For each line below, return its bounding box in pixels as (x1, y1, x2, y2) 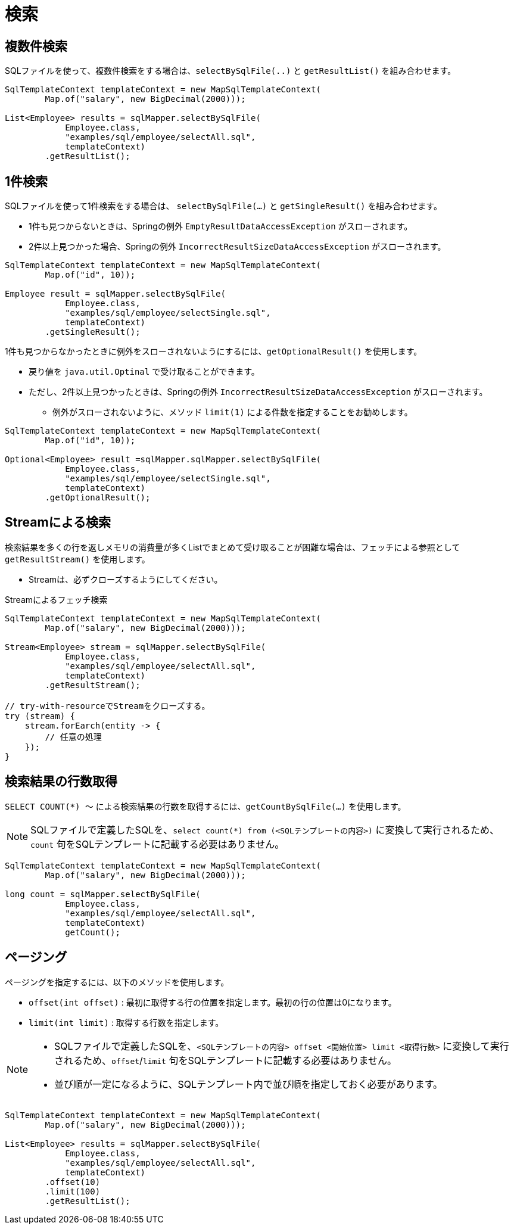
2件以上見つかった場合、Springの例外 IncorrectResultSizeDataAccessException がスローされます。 (29, 241, 446, 252)
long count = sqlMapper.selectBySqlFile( (5, 889, 201, 899)
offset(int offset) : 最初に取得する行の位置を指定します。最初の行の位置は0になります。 (29, 997, 397, 1007)
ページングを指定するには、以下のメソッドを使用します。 (5, 976, 229, 987)
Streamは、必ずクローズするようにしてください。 (29, 574, 223, 584)
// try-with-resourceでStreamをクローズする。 (5, 701, 210, 711)
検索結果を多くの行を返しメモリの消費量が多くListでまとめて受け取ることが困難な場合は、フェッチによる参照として (5, 542, 460, 552)
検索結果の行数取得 (5, 774, 117, 789)
